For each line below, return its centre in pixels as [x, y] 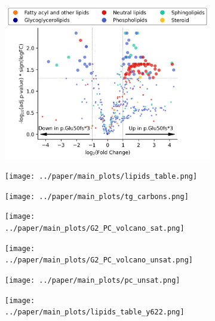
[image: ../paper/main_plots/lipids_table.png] [101, 177]
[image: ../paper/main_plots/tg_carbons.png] [97, 196]
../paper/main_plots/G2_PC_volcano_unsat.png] [99, 260]
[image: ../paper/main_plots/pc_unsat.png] [93, 281]
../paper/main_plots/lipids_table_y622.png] [95, 312]
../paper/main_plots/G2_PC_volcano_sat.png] [95, 229]
